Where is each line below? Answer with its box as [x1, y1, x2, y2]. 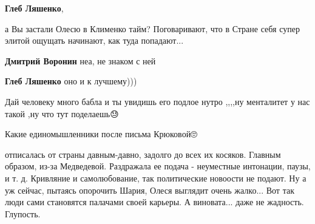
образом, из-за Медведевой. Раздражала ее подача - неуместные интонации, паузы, [5, 160, 311, 172]
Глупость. [5, 207, 41, 220]
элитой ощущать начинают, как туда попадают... [5, 34, 184, 47]
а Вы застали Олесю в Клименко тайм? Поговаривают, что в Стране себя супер [5, 22, 300, 35]
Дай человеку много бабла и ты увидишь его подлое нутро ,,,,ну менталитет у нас [5, 95, 310, 107]
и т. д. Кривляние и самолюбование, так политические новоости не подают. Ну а [5, 171, 307, 184]
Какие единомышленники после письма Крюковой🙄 [5, 127, 198, 140]
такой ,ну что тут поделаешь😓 [5, 107, 119, 120]
